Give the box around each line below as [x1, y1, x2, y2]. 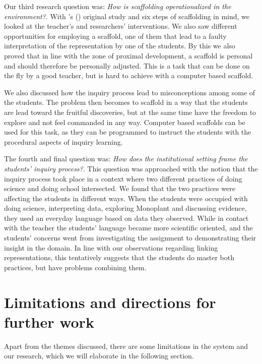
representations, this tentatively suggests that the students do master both [4, 252, 234, 263]
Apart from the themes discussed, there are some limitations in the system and [4, 340, 248, 351]
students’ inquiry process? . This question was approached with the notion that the [4, 163, 258, 173]
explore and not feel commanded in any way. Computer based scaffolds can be [4, 116, 245, 127]
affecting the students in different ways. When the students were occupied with [4, 193, 248, 203]
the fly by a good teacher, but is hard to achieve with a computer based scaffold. [4, 70, 253, 81]
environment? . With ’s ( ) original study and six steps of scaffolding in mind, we [4, 11, 250, 21]
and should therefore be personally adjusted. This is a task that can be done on [4, 60, 250, 71]
